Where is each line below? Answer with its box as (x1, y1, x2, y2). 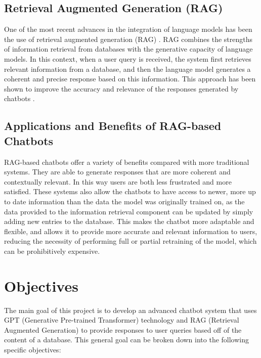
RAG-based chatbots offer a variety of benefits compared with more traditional (4, 156, 249, 167)
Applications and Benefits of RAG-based (4, 118, 222, 133)
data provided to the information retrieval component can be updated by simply (4, 206, 253, 216)
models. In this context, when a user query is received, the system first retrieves (4, 53, 251, 64)
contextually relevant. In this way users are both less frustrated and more (4, 176, 232, 187)
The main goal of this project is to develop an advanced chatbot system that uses (4, 304, 257, 315)
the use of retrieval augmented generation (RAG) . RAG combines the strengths (4, 33, 253, 44)
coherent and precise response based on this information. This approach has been (4, 73, 256, 84)
